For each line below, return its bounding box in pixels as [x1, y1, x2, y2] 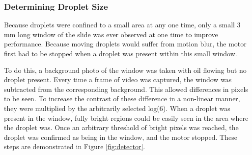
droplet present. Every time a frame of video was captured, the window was [4, 74, 232, 85]
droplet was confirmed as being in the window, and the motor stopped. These [4, 132, 237, 142]
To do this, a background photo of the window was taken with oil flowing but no [4, 65, 247, 75]
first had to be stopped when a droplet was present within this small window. [4, 48, 237, 58]
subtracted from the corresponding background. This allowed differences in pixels [4, 84, 248, 94]
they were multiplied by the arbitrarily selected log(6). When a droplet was [4, 103, 230, 113]
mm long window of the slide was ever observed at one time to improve [4, 29, 218, 39]
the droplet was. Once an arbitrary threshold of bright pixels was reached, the [4, 122, 239, 133]
